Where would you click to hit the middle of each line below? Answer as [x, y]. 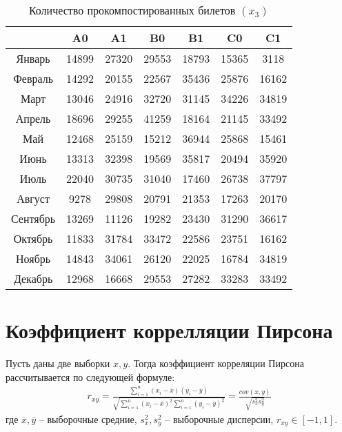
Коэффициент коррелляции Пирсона [169, 330]
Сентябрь [33, 218]
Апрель [33, 118]
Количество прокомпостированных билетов [132, 10]
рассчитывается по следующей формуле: [90, 376]
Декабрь [33, 278]
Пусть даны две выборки [58, 363]
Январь [33, 58]
